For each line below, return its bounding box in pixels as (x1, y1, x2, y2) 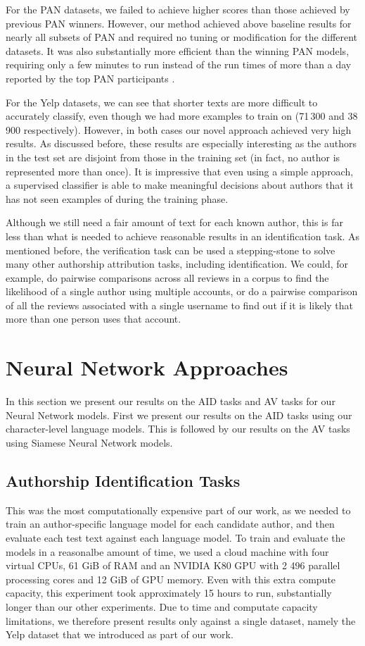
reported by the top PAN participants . (6, 70, 175, 85)
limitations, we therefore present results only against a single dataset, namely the (6, 613, 356, 628)
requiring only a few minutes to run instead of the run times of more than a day (6, 57, 352, 72)
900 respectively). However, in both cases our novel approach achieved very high (6, 122, 352, 137)
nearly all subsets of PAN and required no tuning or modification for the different (6, 30, 358, 44)
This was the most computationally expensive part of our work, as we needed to (6, 502, 351, 517)
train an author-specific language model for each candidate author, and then (6, 516, 335, 531)
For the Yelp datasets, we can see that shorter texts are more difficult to (6, 94, 318, 109)
